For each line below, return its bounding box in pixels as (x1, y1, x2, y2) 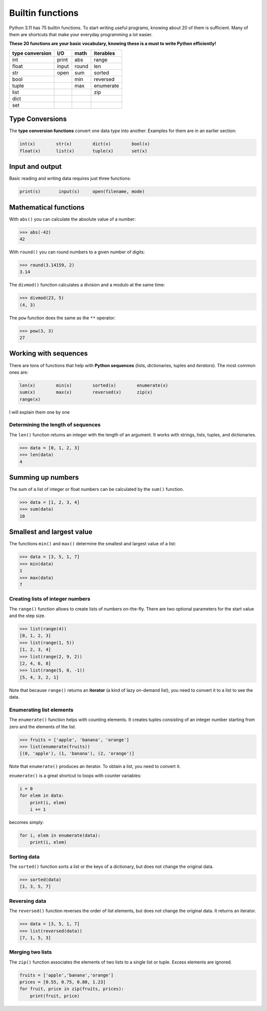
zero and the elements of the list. (9, 723, 77, 729)
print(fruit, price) (30, 993, 80, 999)
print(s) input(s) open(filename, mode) (19, 189, 145, 194)
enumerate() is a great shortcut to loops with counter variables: (9, 772, 142, 778)
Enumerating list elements (9, 706, 74, 713)
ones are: (9, 369, 29, 375)
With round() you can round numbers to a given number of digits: (9, 249, 145, 255)
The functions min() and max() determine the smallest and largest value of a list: (9, 541, 177, 547)
